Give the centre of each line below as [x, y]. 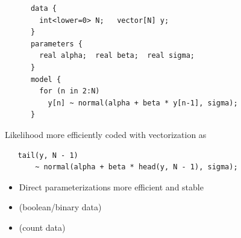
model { [46, 79]
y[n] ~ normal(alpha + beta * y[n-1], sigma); [143, 103]
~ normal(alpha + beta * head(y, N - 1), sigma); [136, 167]
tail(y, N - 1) [48, 155]
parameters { [56, 44]
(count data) [42, 227]
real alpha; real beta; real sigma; [117, 56]
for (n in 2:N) [70, 91]
